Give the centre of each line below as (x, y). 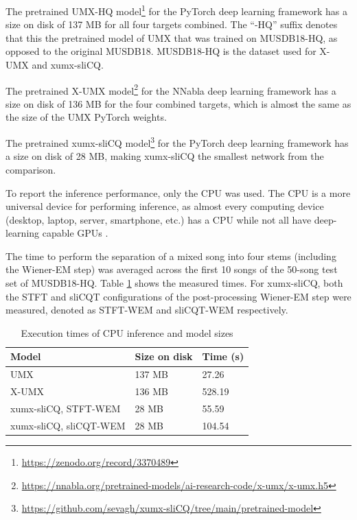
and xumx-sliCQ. (68, 65)
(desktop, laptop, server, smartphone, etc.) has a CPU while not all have (159, 219)
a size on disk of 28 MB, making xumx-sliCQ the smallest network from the (165, 156)
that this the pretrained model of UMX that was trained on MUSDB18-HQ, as (172, 37)
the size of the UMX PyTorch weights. (86, 117)
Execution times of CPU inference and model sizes (127, 332)
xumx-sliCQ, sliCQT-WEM (68, 425)
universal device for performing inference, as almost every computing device (165, 206)
